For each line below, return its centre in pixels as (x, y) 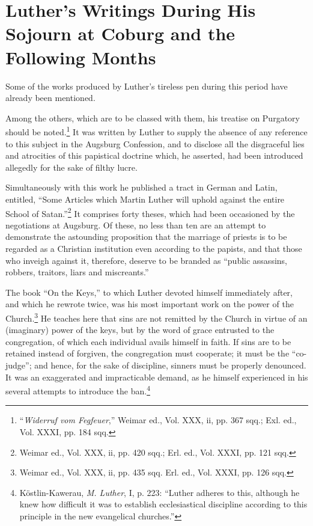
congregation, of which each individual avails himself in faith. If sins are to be (148, 341)
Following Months (81, 57)
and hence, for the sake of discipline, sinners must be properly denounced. (170, 365)
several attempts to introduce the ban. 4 (78, 390)
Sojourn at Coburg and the (120, 33)
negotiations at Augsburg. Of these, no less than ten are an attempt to (136, 225)
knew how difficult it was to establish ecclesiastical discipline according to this (163, 504)
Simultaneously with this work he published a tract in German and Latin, (141, 187)
